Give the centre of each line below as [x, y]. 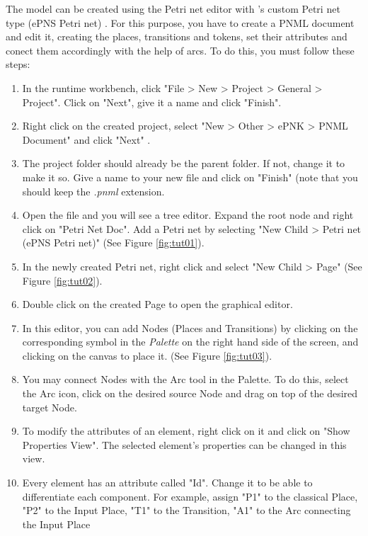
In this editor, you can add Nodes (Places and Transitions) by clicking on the [190, 327]
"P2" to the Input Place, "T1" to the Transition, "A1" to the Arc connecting [186, 510]
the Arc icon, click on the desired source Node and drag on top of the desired [190, 393]
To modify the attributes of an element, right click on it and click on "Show [186, 431]
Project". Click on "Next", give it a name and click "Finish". [152, 102]
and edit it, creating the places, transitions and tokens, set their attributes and [177, 36]
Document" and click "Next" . [86, 139]
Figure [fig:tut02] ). [62, 280]
